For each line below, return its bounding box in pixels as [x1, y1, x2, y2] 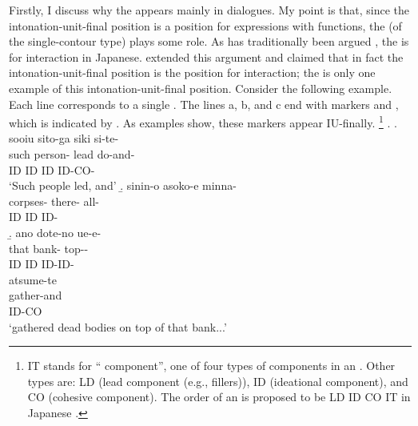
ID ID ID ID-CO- [9, 161, 95, 178]
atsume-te [9, 271, 57, 287]
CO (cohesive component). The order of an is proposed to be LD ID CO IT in [27, 388, 411, 405]
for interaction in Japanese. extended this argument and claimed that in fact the [9, 48, 404, 65]
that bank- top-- [9, 239, 89, 256]
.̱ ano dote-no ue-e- [9, 223, 102, 240]
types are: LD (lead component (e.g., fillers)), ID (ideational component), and [27, 372, 408, 389]
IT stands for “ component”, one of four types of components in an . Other [27, 357, 396, 374]
